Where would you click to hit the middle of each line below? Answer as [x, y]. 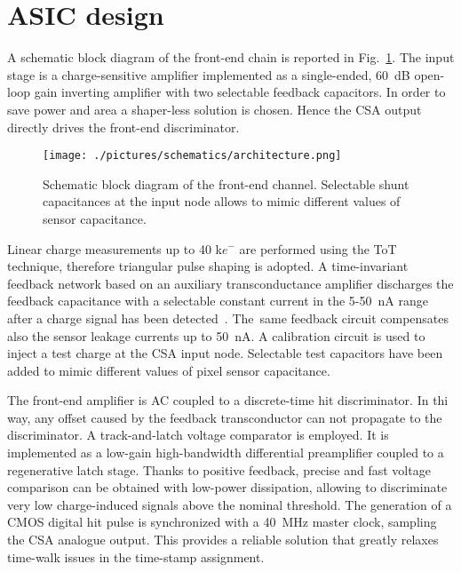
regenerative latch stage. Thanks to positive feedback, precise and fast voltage [219, 469]
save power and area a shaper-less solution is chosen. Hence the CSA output [215, 109]
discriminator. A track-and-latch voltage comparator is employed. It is [198, 435]
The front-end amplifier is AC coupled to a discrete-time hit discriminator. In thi [228, 400]
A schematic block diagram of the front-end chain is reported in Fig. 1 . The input [231, 57]
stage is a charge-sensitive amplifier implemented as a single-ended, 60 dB [209, 74]
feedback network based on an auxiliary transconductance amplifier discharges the [230, 283]
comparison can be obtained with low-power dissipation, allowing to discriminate [227, 487]
